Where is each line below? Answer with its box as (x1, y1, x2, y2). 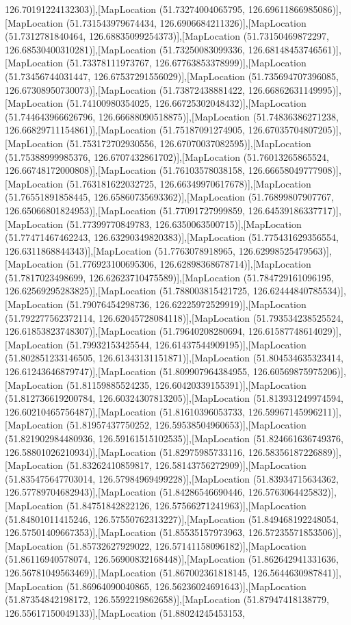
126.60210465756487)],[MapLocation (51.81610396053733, (5, 404, 246, 418)
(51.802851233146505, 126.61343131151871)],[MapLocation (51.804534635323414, (5, 350, 343, 365)
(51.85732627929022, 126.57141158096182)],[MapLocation (66, 538, 307, 552)
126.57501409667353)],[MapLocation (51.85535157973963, (5, 525, 246, 539)
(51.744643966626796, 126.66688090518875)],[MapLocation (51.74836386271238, (5, 109, 339, 123)
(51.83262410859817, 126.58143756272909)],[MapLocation (66, 458, 307, 472)
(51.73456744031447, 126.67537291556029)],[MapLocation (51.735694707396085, (5, 68, 339, 83)
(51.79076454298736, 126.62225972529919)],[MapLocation (66, 297, 307, 311)
